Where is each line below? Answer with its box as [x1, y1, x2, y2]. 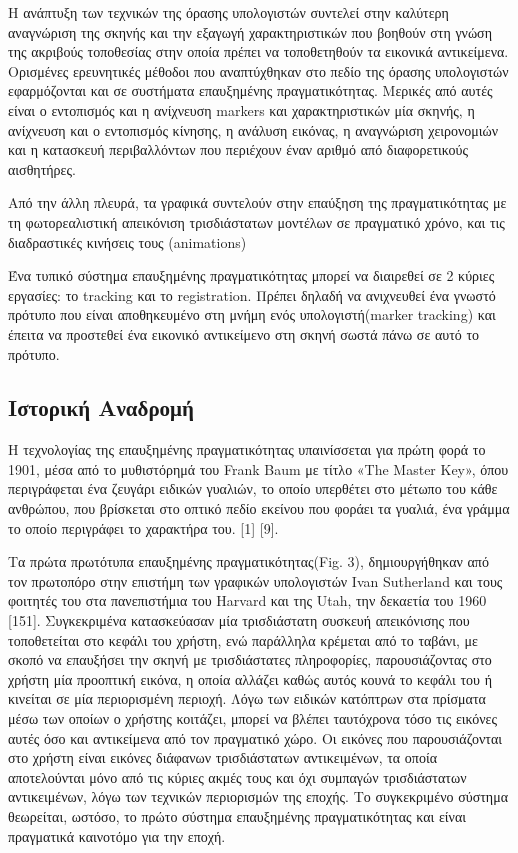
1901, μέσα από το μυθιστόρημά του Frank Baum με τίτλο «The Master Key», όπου [8, 458, 509, 479]
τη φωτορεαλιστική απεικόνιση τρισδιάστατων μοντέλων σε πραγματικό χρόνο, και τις [8, 211, 505, 232]
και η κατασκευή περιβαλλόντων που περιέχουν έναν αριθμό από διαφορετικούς [8, 139, 469, 160]
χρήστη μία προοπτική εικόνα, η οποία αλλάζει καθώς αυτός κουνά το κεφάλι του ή [8, 668, 492, 689]
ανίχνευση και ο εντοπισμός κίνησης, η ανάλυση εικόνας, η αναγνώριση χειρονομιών [8, 119, 499, 140]
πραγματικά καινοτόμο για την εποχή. [8, 825, 226, 846]
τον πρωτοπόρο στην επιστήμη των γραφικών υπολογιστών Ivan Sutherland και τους [8, 570, 503, 591]
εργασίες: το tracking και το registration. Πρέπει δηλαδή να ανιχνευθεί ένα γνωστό [8, 284, 496, 305]
